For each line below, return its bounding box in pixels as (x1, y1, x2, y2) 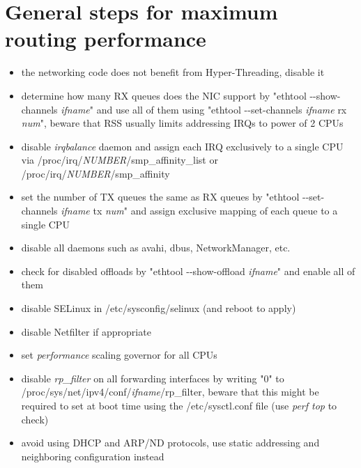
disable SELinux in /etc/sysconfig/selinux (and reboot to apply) (21, 301, 296, 315)
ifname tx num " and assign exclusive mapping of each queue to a (61, 203, 338, 218)
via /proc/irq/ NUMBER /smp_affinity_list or (21, 153, 218, 167)
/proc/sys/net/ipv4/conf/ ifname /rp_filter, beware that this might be (21, 384, 319, 399)
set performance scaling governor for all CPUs (21, 348, 217, 362)
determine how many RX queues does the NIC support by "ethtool (21, 88, 307, 102)
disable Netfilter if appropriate (21, 324, 151, 338)
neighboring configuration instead (21, 448, 164, 463)
